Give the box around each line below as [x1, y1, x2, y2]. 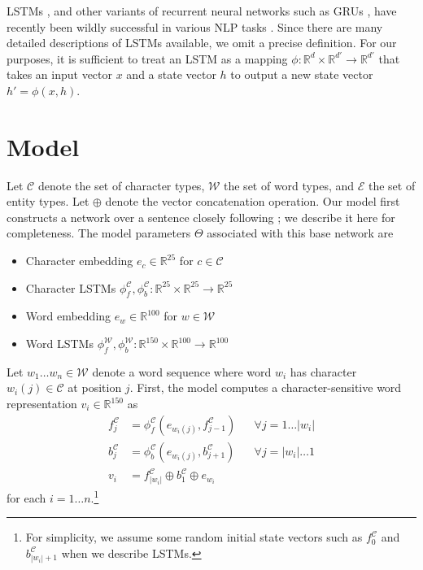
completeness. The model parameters [7, 224, 191, 241]
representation [7, 395, 77, 412]
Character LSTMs [25, 279, 116, 296]
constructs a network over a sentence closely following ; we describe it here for [7, 208, 395, 225]
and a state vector [126, 66, 216, 83]
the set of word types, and [224, 176, 355, 194]
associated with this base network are [207, 224, 394, 241]
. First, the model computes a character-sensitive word [129, 379, 402, 396]
